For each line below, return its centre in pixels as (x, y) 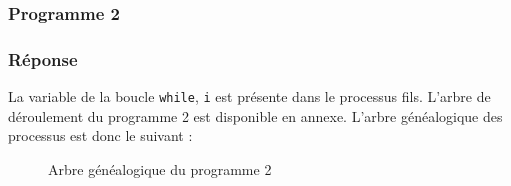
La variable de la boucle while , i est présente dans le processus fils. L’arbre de (249, 96)
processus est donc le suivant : (100, 135)
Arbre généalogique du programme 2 (160, 168)
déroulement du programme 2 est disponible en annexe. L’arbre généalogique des (255, 115)
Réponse (43, 58)
